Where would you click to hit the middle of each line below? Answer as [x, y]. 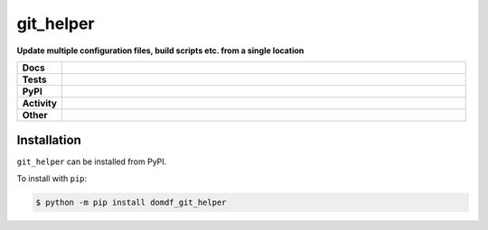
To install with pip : [52, 178]
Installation [49, 140]
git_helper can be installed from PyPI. [92, 161]
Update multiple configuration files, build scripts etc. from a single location [160, 51]
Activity [40, 103]
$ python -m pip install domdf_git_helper [131, 202]
